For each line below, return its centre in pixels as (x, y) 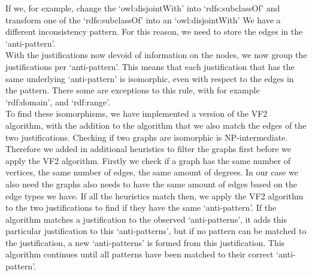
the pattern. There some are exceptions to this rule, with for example (133, 90)
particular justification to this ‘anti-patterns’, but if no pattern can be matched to (156, 231)
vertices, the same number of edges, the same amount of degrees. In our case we (152, 172)
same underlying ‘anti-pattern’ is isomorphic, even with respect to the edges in (150, 78)
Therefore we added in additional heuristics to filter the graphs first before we (148, 149)
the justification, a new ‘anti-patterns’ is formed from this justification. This (145, 242)
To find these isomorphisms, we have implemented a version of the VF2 (137, 113)
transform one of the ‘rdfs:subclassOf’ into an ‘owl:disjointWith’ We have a (143, 19)
